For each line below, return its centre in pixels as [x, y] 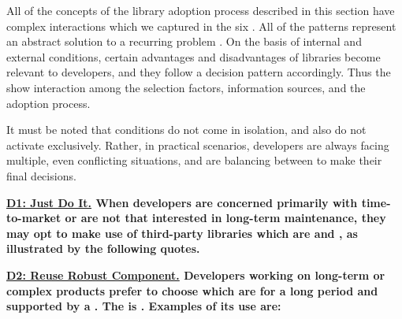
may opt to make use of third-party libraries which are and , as [182, 233]
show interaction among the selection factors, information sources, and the [186, 87]
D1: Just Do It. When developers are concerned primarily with [182, 202]
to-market [34, 218]
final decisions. [41, 175]
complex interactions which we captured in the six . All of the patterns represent [201, 26]
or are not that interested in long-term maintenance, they [225, 218]
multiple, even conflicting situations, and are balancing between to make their [194, 160]
